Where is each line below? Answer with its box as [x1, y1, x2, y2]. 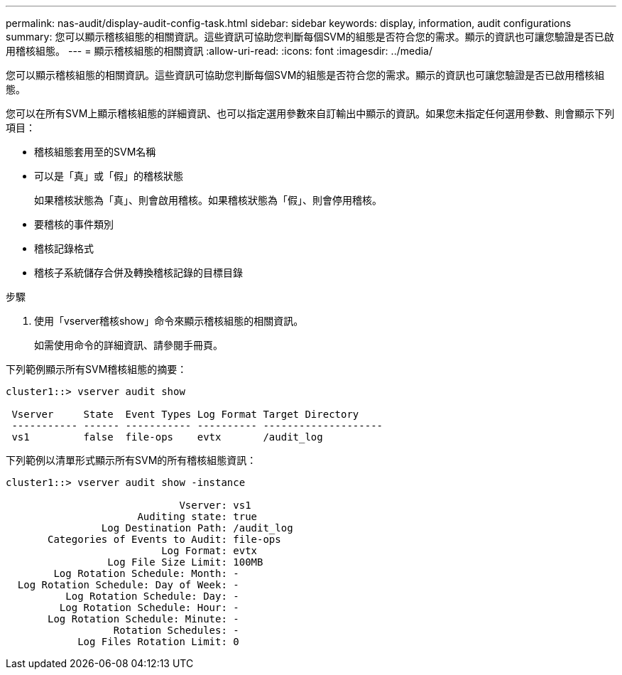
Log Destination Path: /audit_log [101, 522, 293, 534]
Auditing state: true [137, 511, 258, 522]
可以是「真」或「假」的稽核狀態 [34, 170, 183, 182]
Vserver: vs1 [179, 499, 251, 511]
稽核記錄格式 [34, 242, 94, 254]
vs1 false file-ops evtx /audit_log [11, 431, 323, 443]
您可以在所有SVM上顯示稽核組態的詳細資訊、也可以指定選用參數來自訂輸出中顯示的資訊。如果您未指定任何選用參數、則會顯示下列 [6, 107, 615, 119]
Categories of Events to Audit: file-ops [48, 534, 281, 545]
